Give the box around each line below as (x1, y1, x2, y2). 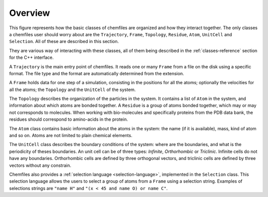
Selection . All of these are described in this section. (9, 39, 119, 45)
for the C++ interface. (9, 54, 54, 60)
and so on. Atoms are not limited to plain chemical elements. (9, 133, 133, 139)
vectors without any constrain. (9, 162, 71, 168)
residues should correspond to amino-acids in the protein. (9, 116, 129, 122)
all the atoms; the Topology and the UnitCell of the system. (9, 87, 136, 93)
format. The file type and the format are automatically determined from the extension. (9, 70, 185, 76)
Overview (9, 7, 50, 18)
